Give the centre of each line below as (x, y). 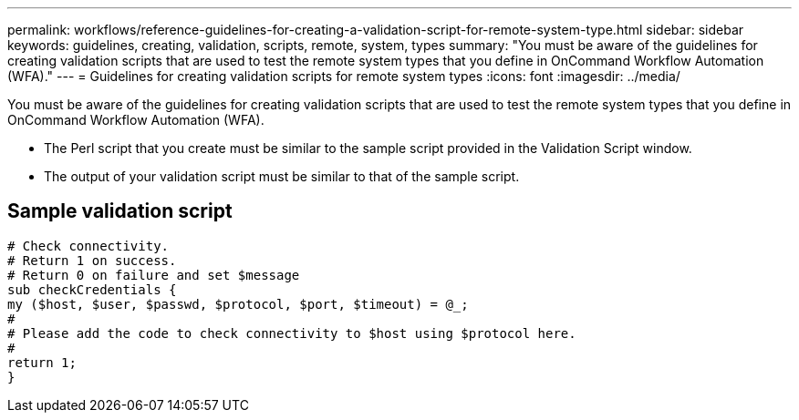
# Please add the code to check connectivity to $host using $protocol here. (292, 333)
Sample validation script (120, 211)
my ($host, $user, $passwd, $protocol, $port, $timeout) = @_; (238, 304)
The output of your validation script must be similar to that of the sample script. (282, 176)
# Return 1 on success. (92, 260)
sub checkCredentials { (92, 289)
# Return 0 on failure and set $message (154, 275)
